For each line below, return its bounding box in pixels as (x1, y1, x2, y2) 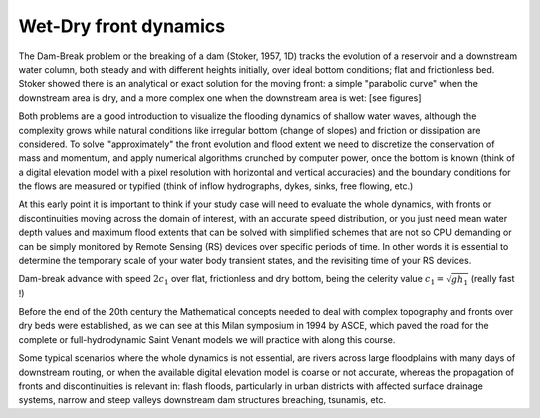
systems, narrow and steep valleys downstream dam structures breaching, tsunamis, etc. (18, 394, 387, 406)
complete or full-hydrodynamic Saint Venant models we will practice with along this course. (18, 333, 396, 345)
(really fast (470, 273, 515, 285)
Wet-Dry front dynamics (18, 15, 225, 37)
